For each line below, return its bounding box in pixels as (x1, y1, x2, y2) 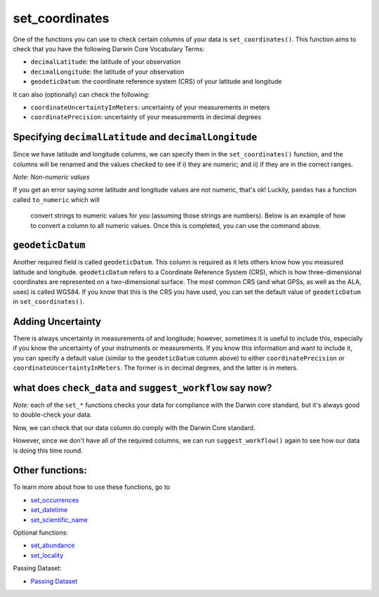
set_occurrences (30, 495, 79, 504)
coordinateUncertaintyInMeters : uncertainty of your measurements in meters (30, 102, 270, 112)
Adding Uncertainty (13, 316, 102, 328)
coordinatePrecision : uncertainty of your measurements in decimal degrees (30, 113, 262, 121)
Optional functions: (13, 528, 68, 537)
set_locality (30, 551, 64, 559)
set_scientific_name (30, 516, 88, 524)
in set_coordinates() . (13, 297, 85, 305)
